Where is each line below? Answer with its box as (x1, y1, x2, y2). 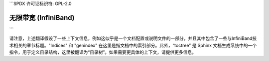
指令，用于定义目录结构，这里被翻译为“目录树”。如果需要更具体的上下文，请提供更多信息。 (9, 49, 197, 55)
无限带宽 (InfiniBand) (9, 13, 75, 22)
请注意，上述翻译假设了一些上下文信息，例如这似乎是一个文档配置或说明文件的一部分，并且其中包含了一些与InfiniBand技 (9, 35, 257, 41)
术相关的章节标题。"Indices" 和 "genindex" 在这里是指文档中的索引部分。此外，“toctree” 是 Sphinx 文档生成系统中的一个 (9, 42, 257, 48)
